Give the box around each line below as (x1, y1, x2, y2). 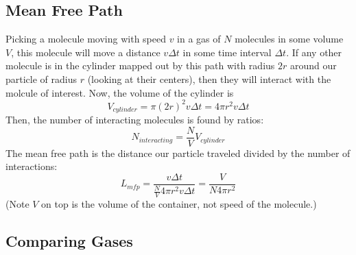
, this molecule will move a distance (11, 45, 161, 59)
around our (289, 58, 337, 73)
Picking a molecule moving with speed (5, 32, 166, 46)
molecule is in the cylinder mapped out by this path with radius (5, 58, 275, 73)
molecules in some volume (235, 32, 344, 46)
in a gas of (177, 32, 221, 46)
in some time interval (182, 45, 272, 59)
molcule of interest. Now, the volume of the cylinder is (5, 85, 234, 99)
